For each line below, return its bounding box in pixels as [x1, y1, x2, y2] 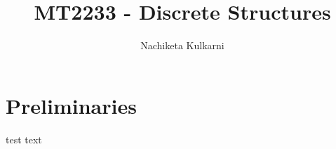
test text [6, 131, 42, 146]
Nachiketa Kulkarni [140, 38, 224, 53]
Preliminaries [6, 91, 137, 119]
